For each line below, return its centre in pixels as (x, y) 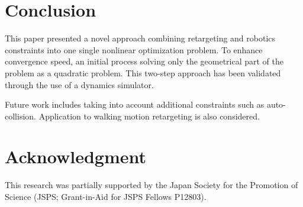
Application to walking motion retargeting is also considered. (149, 116)
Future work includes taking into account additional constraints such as (135, 104)
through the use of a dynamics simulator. (79, 84)
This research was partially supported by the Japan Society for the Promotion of (151, 185)
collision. (20, 116)
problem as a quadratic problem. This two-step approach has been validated (143, 72)
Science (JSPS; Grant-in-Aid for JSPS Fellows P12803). (106, 196)
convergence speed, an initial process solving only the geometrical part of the (144, 61)
